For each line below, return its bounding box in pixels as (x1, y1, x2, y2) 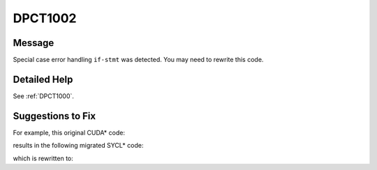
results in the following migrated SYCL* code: (13, 141, 144, 150)
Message (13, 37, 54, 49)
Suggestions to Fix (13, 110, 96, 122)
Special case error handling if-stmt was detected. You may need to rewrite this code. (13, 56, 264, 64)
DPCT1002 (13, 10, 77, 26)
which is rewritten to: (13, 154, 73, 162)
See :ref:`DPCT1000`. (13, 91, 75, 100)
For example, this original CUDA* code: (13, 128, 126, 137)
